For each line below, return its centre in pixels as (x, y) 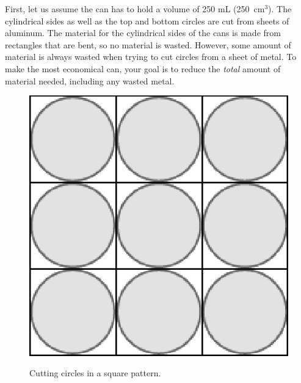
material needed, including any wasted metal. (90, 80)
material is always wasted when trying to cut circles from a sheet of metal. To (151, 57)
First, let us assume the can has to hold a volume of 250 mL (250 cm (135, 9)
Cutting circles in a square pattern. (95, 373)
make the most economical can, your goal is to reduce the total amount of (143, 68)
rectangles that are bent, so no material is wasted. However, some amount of (148, 44)
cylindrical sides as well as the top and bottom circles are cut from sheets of (147, 20)
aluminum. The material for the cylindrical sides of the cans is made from (143, 33)
